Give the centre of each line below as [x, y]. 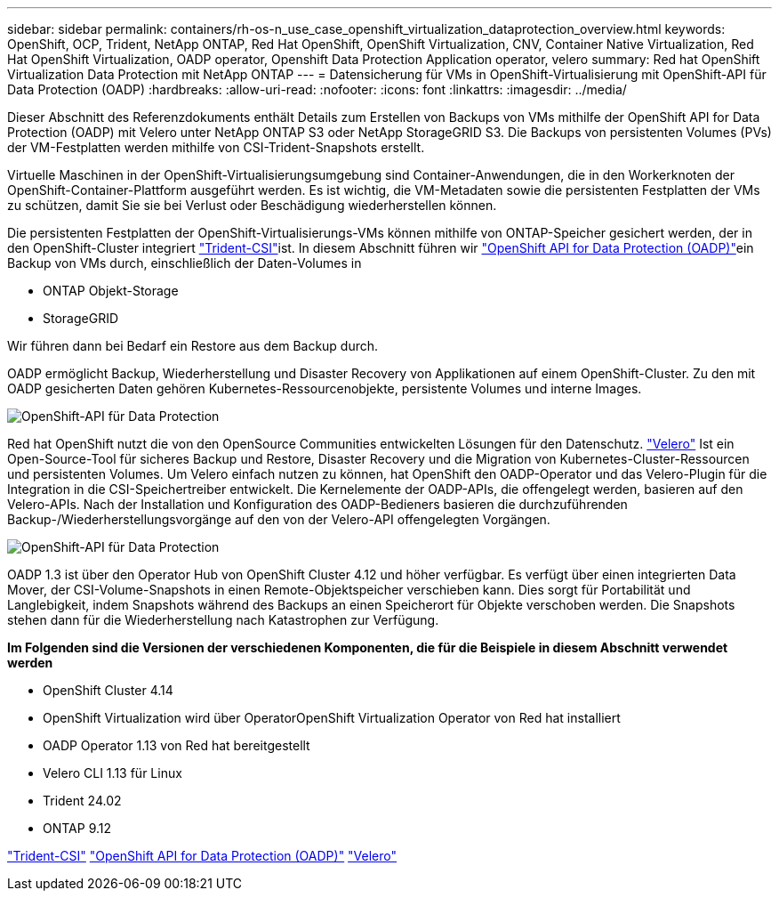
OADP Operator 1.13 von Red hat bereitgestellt [177, 745]
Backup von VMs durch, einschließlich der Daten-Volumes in [185, 263]
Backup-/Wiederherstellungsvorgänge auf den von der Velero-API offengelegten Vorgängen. [279, 519]
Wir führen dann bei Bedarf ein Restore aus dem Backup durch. [193, 346]
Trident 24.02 [82, 801]
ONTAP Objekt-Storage [111, 291]
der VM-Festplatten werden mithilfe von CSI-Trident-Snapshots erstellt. [216, 147]
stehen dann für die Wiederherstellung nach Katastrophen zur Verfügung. [223, 620]
